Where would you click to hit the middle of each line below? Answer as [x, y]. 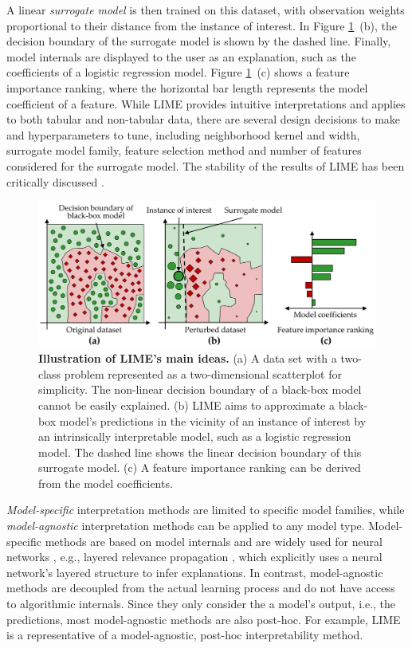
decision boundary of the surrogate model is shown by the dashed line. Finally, [199, 41]
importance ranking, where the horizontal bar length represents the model [187, 87]
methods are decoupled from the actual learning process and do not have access [201, 588]
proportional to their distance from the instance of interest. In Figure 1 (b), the [202, 25]
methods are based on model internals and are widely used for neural [214, 541]
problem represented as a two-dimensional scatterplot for [203, 373]
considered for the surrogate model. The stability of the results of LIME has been [206, 165]
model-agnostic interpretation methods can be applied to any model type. [186, 526]
